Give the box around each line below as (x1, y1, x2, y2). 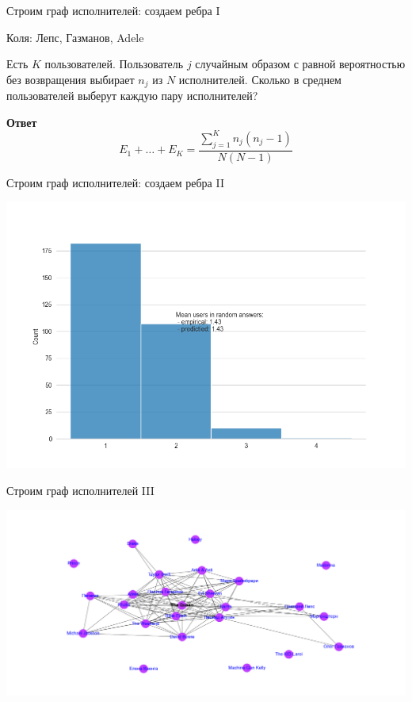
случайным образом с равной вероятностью (195, 56, 406, 72)
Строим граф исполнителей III (6, 481, 154, 498)
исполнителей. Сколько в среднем (178, 71, 341, 87)
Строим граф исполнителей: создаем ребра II (6, 174, 224, 190)
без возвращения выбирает (6, 71, 135, 87)
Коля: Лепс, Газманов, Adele (6, 29, 144, 45)
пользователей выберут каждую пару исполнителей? (6, 87, 258, 104)
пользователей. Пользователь (44, 56, 184, 72)
